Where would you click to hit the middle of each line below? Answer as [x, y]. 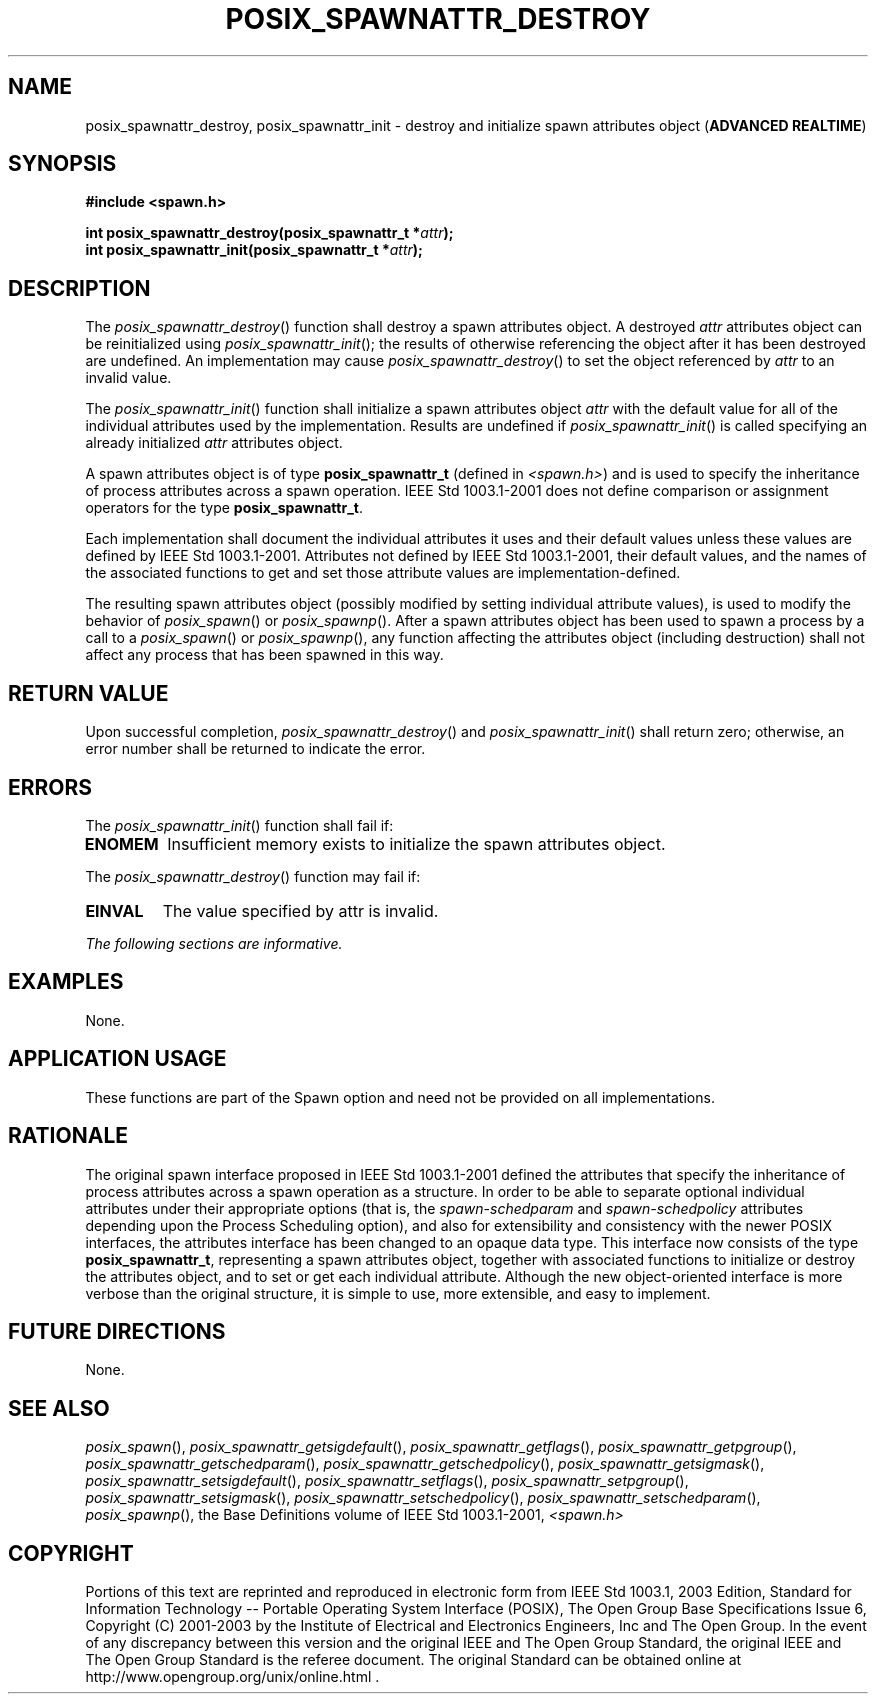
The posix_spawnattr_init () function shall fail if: [239, 825]
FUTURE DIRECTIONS [117, 1331]
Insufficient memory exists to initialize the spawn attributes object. [416, 843]
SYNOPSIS [62, 164]
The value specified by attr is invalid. [300, 910]
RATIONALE [68, 1136]
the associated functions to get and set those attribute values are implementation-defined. [383, 573]
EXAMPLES [66, 982]
